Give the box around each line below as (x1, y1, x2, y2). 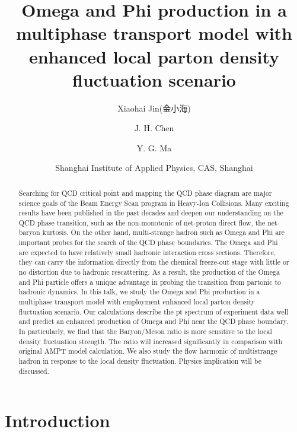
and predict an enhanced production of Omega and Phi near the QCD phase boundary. (18, 316, 289, 326)
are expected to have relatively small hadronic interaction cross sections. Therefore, (18, 247, 276, 257)
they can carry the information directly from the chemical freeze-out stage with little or (18, 257, 289, 267)
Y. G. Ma (136, 141, 172, 154)
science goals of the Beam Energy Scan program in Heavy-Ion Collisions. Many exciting (18, 198, 289, 208)
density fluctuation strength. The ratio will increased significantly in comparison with (18, 336, 283, 346)
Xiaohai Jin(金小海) (117, 101, 191, 114)
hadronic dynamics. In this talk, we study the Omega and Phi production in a (18, 287, 260, 297)
